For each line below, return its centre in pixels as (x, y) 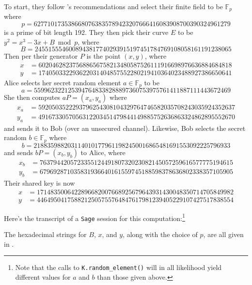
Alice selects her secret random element (63, 82)
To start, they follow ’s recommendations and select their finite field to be (113, 6)
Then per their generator (41, 56)
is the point (103, 56)
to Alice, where (103, 152)
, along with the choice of (160, 234)
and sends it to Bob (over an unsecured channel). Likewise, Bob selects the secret (125, 128)
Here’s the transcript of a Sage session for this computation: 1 (94, 217)
